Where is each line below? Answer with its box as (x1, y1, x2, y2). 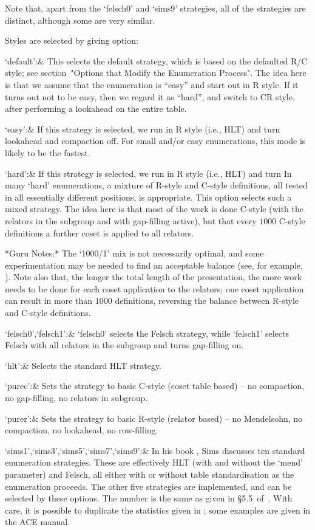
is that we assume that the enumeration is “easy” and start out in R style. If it (5, 78, 299, 91)
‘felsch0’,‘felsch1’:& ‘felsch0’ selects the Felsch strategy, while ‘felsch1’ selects (5, 326, 289, 339)
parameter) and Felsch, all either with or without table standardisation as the (5, 468, 294, 480)
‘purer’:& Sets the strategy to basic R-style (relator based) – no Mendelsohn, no (5, 411, 303, 424)
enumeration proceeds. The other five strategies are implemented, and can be (5, 480, 292, 492)
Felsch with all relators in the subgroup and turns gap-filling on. (5, 339, 244, 351)
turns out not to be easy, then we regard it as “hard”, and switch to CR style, (5, 90, 295, 103)
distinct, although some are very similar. (5, 13, 155, 26)
